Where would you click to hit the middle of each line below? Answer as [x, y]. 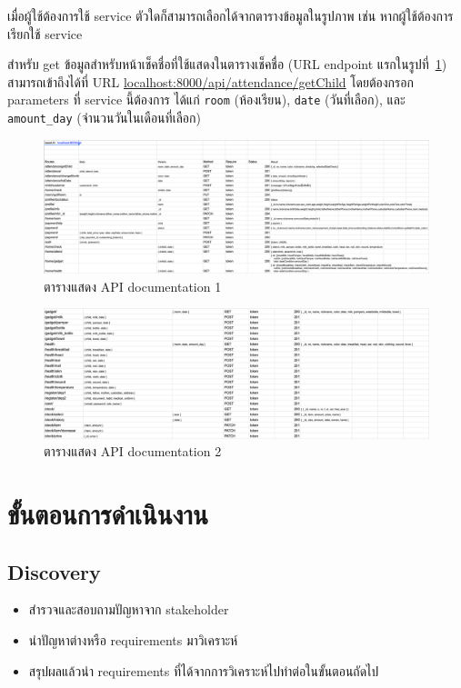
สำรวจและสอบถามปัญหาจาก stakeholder [129, 609]
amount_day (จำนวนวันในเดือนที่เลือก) [104, 118]
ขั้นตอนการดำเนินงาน [108, 513]
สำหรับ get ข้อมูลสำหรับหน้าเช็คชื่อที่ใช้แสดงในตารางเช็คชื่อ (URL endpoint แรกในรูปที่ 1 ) [227, 64]
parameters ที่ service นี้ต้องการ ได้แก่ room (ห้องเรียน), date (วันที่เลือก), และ [206, 100]
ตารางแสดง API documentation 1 [133, 286]
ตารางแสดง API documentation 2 [133, 451]
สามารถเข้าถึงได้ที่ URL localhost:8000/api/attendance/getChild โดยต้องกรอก [210, 81]
